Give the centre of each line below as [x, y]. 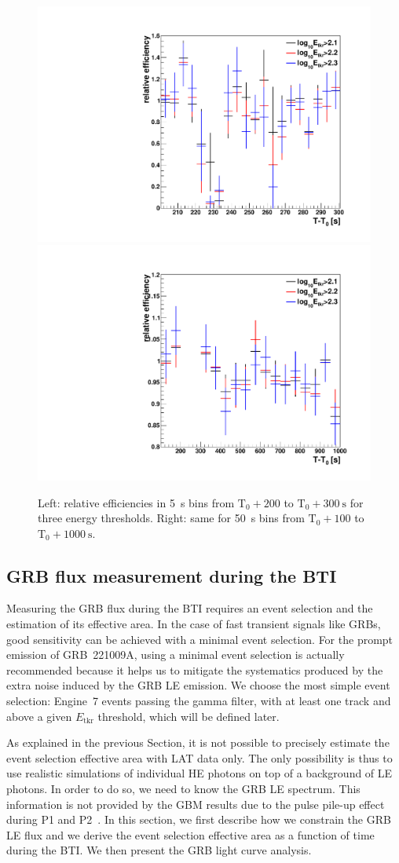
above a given [39, 716]
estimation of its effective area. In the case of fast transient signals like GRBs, [194, 624]
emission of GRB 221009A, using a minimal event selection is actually [176, 655]
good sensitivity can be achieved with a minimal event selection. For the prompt [200, 639]
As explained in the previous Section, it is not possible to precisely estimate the [198, 742]
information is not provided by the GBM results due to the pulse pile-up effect [196, 804]
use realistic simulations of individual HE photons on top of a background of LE [199, 773]
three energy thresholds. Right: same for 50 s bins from [171, 518]
